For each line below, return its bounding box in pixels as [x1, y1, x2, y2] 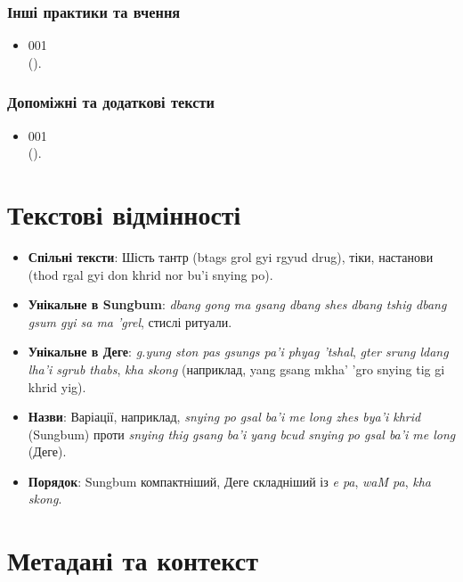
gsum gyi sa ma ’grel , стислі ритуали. [28, 312, 232, 331]
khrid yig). [28, 377, 86, 396]
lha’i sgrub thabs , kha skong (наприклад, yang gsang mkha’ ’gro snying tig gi [28, 359, 445, 378]
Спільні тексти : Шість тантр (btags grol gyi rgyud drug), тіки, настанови [28, 247, 434, 266]
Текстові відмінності [7, 196, 241, 232]
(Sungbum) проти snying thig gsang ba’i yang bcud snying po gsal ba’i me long [28, 424, 456, 443]
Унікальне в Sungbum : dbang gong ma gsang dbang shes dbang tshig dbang [28, 295, 447, 314]
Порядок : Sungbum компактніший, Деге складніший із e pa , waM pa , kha [28, 471, 431, 490]
